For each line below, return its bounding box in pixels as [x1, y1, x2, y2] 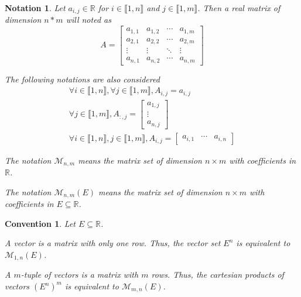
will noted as [66, 13, 111, 26]
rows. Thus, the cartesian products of [151, 268, 284, 281]
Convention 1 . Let [5, 217, 76, 229]
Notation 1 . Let [5, 2, 66, 13]
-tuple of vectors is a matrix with [20, 268, 139, 281]
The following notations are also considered [5, 72, 160, 85]
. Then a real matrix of [197, 2, 281, 13]
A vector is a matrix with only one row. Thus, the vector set [5, 237, 221, 249]
